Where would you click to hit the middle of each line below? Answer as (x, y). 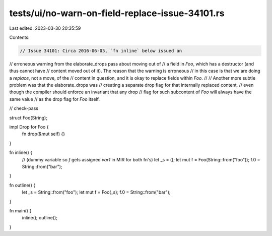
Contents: (19, 37)
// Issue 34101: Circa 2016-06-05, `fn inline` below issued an (101, 51)
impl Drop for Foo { (29, 127)
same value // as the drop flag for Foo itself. (55, 99)
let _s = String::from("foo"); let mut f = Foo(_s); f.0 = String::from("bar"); (96, 192)
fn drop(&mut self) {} (44, 134)
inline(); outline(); (40, 218)
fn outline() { (22, 185)
